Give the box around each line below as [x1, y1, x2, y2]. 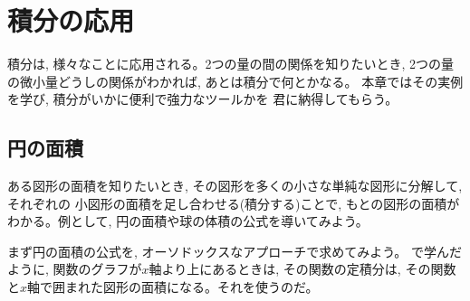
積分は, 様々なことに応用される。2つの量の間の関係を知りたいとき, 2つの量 [7, 54, 455, 73]
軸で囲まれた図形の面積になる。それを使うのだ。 [27, 277, 319, 296]
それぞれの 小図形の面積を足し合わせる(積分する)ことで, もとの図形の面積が [7, 193, 460, 212]
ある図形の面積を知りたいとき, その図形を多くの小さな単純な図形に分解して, [7, 176, 463, 195]
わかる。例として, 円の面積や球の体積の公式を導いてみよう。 [7, 212, 369, 230]
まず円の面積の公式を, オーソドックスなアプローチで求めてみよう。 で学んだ [7, 241, 462, 260]
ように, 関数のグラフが [7, 259, 142, 278]
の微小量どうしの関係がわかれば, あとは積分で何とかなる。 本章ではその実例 [7, 71, 464, 90]
